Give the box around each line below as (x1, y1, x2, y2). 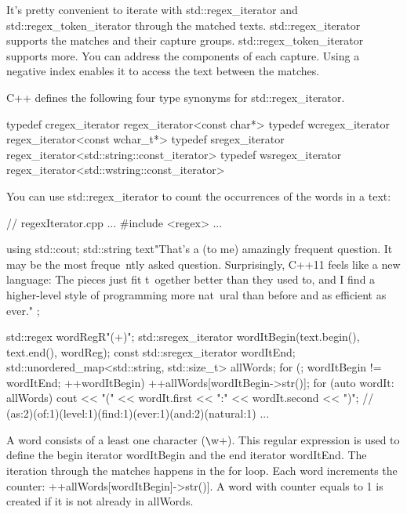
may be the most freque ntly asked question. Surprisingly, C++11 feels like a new (6, 255, 401, 272)
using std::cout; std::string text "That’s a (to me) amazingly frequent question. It (6, 241, 393, 257)
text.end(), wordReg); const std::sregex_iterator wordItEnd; (6, 343, 296, 360)
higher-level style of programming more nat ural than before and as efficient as (6, 286, 387, 302)
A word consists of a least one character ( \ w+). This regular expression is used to (6, 431, 400, 447)
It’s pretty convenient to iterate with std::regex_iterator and (6, 2, 298, 17)
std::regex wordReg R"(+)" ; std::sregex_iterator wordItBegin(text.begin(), (6, 328, 360, 345)
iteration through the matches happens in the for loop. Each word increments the (6, 462, 398, 478)
